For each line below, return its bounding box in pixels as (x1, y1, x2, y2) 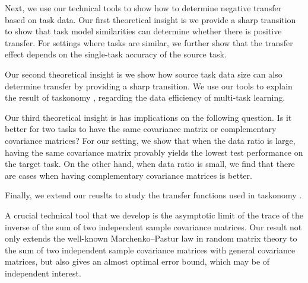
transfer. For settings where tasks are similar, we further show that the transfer (5, 36, 293, 49)
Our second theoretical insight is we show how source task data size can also (5, 67, 282, 80)
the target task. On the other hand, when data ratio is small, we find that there (5, 157, 295, 170)
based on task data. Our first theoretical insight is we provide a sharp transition (5, 13, 296, 25)
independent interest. (5, 266, 81, 279)
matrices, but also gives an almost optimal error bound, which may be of (5, 255, 270, 268)
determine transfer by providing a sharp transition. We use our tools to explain (5, 79, 293, 92)
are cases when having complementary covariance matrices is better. (5, 169, 252, 181)
